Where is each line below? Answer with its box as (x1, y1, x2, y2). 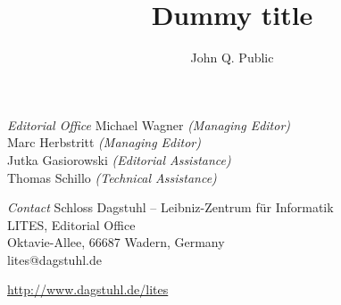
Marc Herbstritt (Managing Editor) (7, 133, 201, 152)
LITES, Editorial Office (7, 215, 136, 234)
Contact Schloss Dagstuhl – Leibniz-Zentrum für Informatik (7, 198, 334, 217)
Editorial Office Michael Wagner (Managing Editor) (7, 115, 291, 134)
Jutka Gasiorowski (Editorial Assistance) (7, 150, 231, 169)
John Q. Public (190, 48, 274, 67)
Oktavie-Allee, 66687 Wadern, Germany (7, 233, 225, 251)
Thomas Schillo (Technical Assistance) (7, 168, 217, 186)
